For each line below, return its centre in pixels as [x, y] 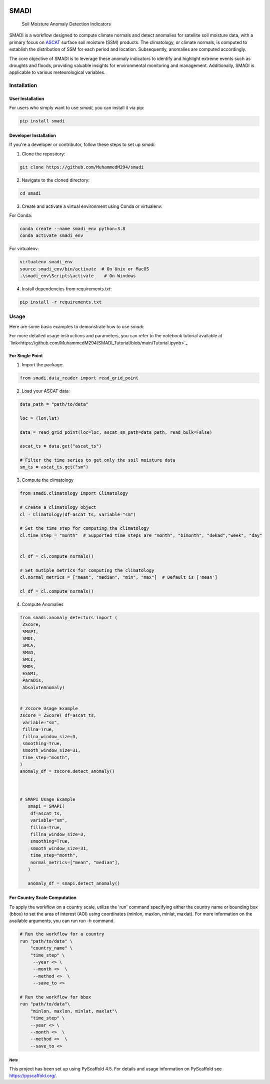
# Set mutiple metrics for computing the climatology [87, 570]
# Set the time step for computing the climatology [84, 528]
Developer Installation [32, 135]
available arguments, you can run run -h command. [62, 921]
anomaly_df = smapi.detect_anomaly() [74, 883]
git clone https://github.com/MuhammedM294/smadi [82, 167]
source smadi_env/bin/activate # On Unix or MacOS [84, 269]
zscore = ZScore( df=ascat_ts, [58, 715]
